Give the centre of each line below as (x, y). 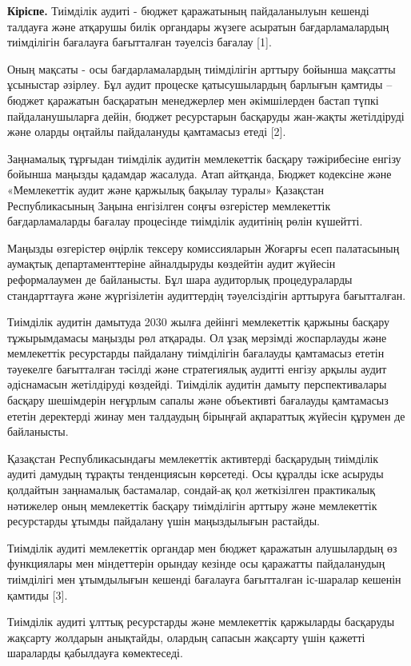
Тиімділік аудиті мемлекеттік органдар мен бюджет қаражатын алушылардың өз (202, 547)
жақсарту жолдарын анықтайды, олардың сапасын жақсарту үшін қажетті (186, 637)
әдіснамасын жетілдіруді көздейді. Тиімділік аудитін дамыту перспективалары (197, 384)
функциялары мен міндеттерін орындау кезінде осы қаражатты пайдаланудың (196, 563)
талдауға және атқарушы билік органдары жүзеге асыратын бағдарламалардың (198, 26)
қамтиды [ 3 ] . (38, 594)
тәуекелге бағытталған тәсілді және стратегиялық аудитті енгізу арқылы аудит (197, 368)
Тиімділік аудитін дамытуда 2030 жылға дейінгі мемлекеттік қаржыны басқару (199, 322)
